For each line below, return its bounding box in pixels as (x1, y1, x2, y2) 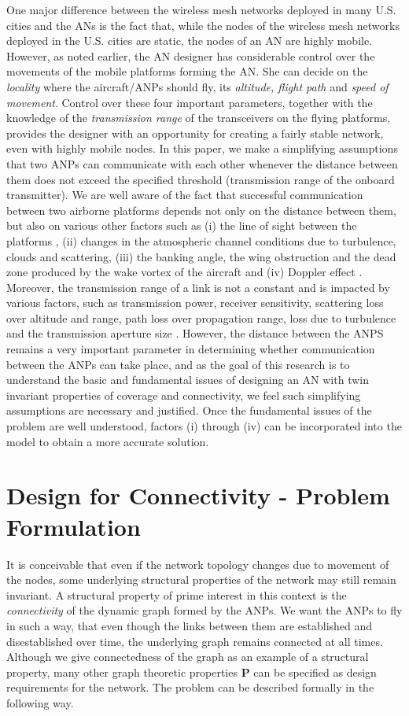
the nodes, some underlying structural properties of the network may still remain (6, 571, 396, 588)
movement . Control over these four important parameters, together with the (6, 94, 373, 110)
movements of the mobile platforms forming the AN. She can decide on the (6, 63, 368, 79)
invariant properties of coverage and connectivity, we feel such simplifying (6, 386, 361, 403)
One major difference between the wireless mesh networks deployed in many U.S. (6, 2, 396, 17)
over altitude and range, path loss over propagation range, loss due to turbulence (6, 309, 396, 326)
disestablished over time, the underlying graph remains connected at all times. (6, 633, 383, 649)
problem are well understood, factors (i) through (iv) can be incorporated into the (6, 418, 402, 434)
